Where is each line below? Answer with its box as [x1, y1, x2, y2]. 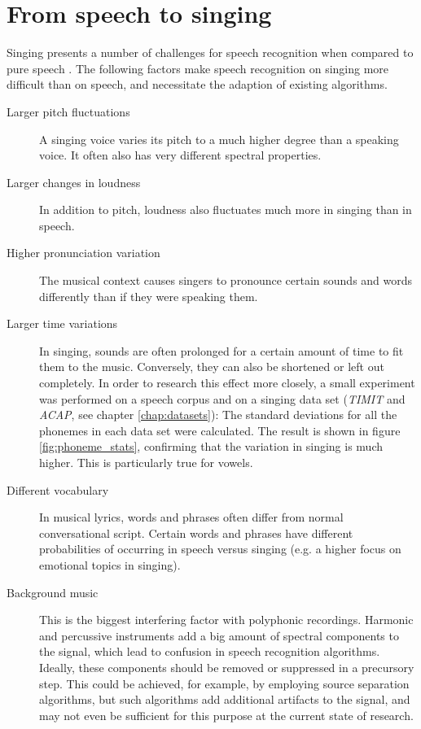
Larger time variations [7, 315, 118, 332]
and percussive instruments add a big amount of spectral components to [39, 626, 399, 644]
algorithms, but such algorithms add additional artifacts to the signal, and [39, 691, 410, 708]
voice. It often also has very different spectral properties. [39, 146, 322, 164]
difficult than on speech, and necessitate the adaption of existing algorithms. [7, 76, 388, 93]
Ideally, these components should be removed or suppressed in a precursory [39, 658, 414, 675]
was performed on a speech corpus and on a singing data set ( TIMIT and [39, 390, 406, 407]
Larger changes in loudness [7, 173, 141, 190]
